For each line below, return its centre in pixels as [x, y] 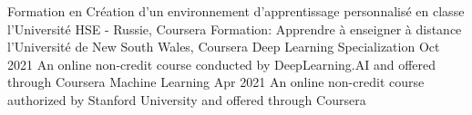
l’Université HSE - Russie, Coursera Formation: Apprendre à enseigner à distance [235, 29]
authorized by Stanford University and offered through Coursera [187, 99]
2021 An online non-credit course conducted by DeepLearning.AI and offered [222, 64]
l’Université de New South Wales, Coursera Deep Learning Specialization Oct [224, 47]
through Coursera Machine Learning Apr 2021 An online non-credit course [216, 82]
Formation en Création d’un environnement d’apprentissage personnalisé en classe [236, 11]
